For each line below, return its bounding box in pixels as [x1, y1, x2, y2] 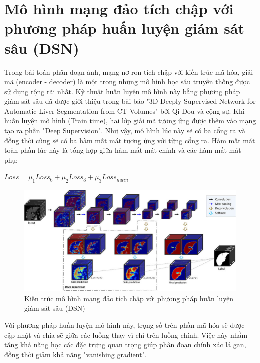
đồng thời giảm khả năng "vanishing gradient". [4, 349, 147, 359]
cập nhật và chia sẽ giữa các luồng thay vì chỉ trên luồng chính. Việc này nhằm [4, 329, 248, 340]
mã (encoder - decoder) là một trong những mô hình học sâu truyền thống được [4, 76, 250, 87]
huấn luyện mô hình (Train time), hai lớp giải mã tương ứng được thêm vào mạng [4, 115, 256, 126]
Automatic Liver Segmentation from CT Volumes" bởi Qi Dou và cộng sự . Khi [4, 105, 245, 116]
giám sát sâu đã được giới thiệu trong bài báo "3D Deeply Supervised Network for [4, 96, 256, 106]
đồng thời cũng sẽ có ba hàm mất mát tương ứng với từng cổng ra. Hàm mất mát [4, 135, 255, 145]
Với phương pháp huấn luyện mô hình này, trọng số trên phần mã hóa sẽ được [4, 320, 245, 330]
